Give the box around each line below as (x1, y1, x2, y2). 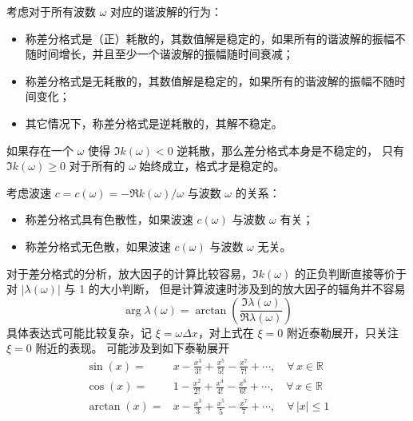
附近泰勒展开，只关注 (287, 324, 399, 340)
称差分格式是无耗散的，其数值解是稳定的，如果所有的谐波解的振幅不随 (25, 72, 395, 89)
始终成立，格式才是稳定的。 (139, 157, 285, 174)
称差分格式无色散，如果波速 (25, 237, 171, 254)
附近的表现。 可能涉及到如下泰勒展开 (35, 340, 230, 356)
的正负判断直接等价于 (294, 264, 407, 281)
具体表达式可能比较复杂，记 (6, 324, 152, 340)
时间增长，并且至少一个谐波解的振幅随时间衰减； (36, 46, 294, 62)
